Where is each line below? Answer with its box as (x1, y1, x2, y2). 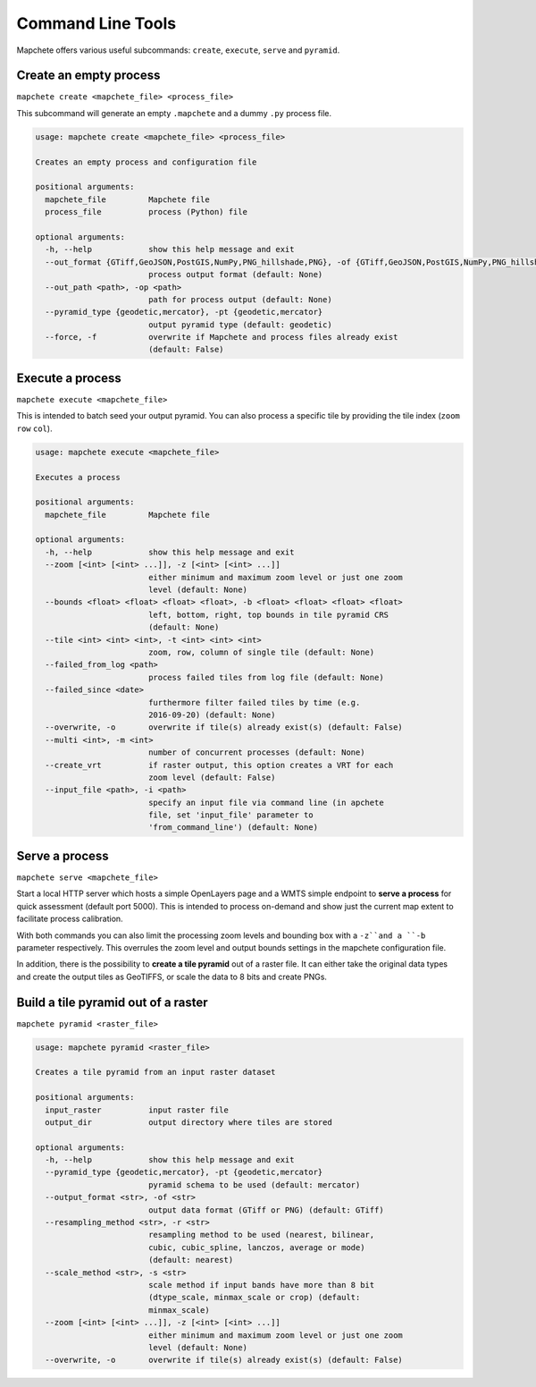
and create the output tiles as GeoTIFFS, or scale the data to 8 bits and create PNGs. (16, 971, 328, 982)
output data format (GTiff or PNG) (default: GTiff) (147, 1205, 384, 1215)
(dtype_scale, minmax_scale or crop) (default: (147, 1292, 361, 1303)
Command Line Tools (16, 13, 177, 33)
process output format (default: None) (147, 269, 323, 280)
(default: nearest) (147, 1255, 234, 1265)
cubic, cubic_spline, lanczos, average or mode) (147, 1242, 365, 1252)
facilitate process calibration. (16, 913, 124, 925)
